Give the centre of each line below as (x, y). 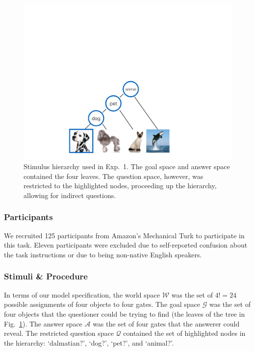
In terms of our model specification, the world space (82, 294)
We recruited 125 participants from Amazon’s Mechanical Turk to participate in (124, 235)
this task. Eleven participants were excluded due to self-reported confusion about (126, 245)
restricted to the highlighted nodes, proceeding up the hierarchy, (120, 186)
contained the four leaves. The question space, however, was (114, 176)
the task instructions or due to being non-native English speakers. (103, 254)
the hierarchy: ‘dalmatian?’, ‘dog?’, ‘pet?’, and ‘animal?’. (89, 342)
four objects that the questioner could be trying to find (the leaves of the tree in (125, 313)
